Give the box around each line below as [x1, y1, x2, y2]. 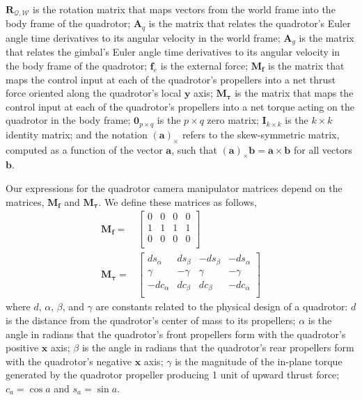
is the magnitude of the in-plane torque [175, 353, 343, 368]
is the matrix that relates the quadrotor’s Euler [148, 16, 351, 31]
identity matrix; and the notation [6, 127, 148, 141]
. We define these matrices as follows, [98, 194, 257, 209]
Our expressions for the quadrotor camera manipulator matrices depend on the [6, 180, 343, 195]
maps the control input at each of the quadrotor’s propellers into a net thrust [6, 72, 336, 86]
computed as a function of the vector [6, 142, 163, 157]
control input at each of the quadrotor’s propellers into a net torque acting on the [6, 99, 354, 113]
